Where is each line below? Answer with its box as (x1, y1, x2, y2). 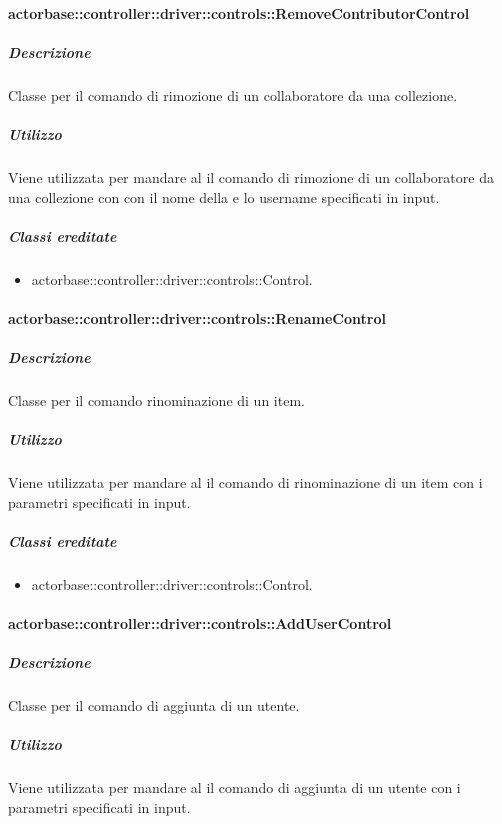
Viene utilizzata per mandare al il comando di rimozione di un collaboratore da (8, 166, 494, 187)
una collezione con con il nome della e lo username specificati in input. (8, 186, 440, 207)
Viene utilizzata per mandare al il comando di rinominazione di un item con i (8, 472, 483, 493)
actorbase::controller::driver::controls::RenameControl (8, 307, 386, 328)
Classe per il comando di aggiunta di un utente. (8, 695, 300, 716)
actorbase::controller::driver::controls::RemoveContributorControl (8, 2, 470, 23)
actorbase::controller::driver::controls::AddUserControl (8, 613, 392, 634)
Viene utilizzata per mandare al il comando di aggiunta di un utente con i (8, 777, 461, 798)
